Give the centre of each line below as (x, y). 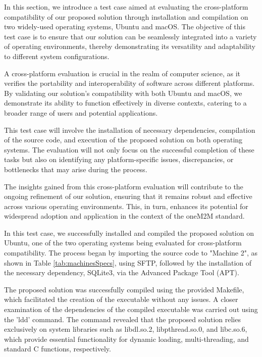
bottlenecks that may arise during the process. (76, 169)
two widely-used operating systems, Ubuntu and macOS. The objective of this (125, 27)
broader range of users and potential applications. (81, 112)
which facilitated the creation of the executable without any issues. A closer (121, 299)
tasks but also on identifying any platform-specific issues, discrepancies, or (119, 159)
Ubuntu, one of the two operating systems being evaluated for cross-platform (123, 243)
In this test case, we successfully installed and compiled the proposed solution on (129, 233)
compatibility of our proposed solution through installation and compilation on (126, 16)
